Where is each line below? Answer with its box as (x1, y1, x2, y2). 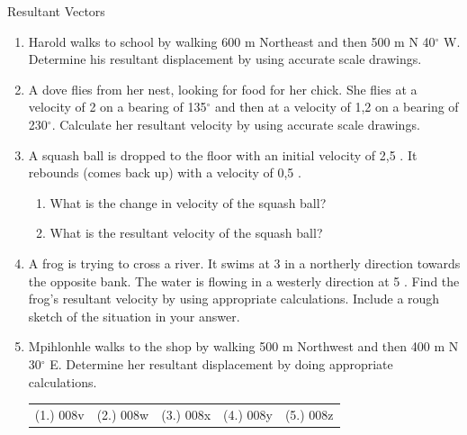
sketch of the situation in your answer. (28, 306, 240, 325)
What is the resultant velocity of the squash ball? (49, 223, 323, 242)
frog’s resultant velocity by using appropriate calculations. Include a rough (28, 289, 440, 308)
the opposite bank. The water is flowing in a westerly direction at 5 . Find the (28, 271, 460, 290)
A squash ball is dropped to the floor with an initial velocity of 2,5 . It (28, 145, 418, 164)
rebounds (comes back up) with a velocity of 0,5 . (28, 163, 301, 182)
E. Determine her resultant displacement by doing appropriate (49, 354, 393, 373)
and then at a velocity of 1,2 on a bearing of (214, 97, 459, 116)
